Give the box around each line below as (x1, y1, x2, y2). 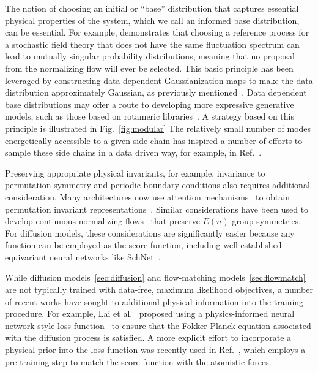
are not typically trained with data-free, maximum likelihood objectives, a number (5, 283, 313, 296)
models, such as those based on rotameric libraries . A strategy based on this (5, 110, 294, 123)
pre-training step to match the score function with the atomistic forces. (5, 355, 272, 368)
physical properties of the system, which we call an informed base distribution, (5, 13, 300, 26)
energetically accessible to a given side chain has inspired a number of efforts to (5, 134, 303, 146)
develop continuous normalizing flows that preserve (5, 214, 200, 227)
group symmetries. (232, 214, 301, 227)
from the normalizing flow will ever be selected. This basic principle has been (5, 61, 294, 74)
